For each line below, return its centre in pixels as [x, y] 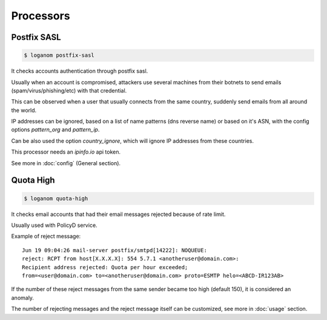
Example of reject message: [46, 237]
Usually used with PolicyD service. [54, 225]
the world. [24, 110]
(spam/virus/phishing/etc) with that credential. [69, 90]
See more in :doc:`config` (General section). [66, 163]
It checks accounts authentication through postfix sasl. [80, 71]
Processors [41, 16]
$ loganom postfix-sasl [59, 55]
